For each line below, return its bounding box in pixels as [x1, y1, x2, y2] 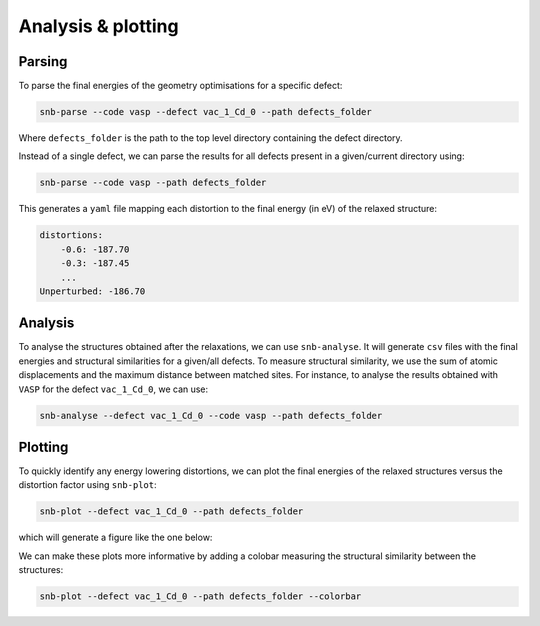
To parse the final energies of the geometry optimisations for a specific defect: [18, 80, 343, 92]
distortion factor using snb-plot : [18, 479, 157, 491]
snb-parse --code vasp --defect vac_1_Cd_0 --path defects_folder [39, 106, 372, 118]
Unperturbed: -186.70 [39, 285, 146, 297]
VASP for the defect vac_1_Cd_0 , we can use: [18, 383, 209, 395]
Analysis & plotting [18, 15, 179, 37]
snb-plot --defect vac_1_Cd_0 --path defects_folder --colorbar [39, 591, 362, 602]
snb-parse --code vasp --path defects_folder [39, 177, 267, 189]
